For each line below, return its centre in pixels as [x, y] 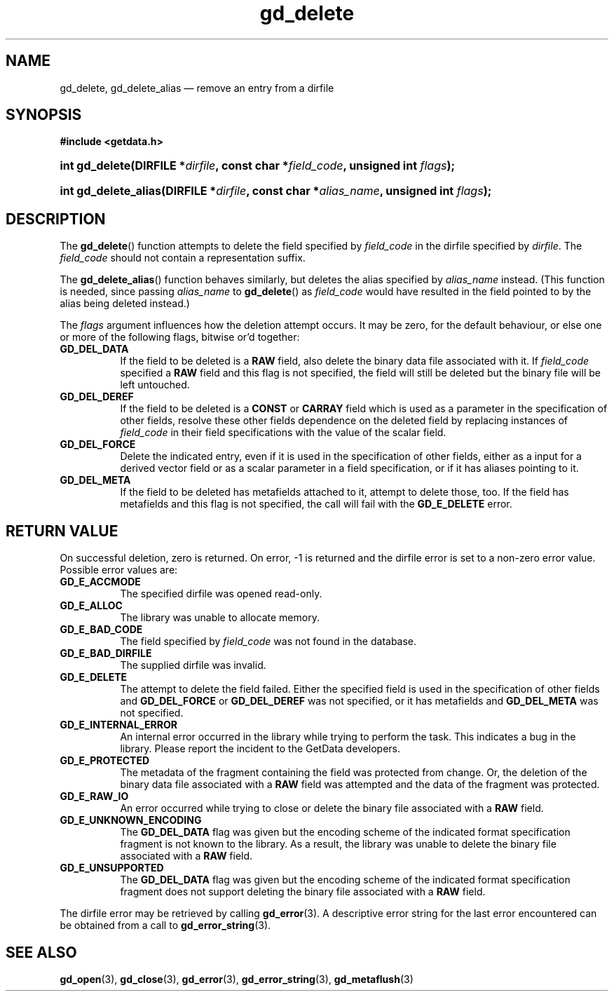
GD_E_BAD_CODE [101, 630]
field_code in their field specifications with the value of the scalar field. [283, 433]
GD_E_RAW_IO [94, 796]
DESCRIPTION [56, 219]
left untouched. [155, 385]
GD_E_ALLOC [91, 606]
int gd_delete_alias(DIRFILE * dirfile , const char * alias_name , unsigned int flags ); [276, 191]
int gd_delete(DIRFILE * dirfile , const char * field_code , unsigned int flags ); [257, 166]
